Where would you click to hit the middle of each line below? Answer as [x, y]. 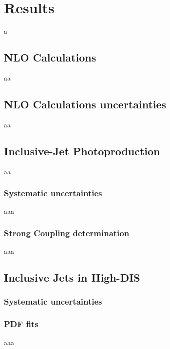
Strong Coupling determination [67, 233]
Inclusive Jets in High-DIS [72, 277]
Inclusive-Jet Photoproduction [82, 151]
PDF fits [21, 324]
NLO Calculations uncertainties [85, 104]
